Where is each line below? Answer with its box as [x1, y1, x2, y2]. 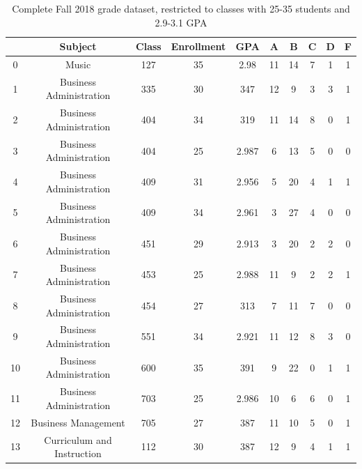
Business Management [31, 415, 125, 429]
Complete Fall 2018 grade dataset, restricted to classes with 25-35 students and [12, 1, 350, 15]
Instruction [54, 446, 102, 461]
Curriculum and [44, 432, 112, 447]
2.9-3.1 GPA [155, 15, 207, 29]
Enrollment [171, 39, 226, 54]
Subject [59, 39, 97, 54]
